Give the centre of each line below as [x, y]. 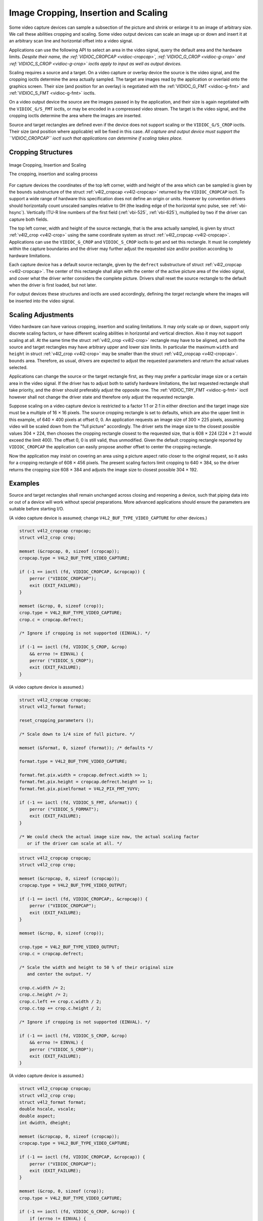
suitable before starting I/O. [37, 509]
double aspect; [37, 1116]
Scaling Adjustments [41, 315]
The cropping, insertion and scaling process [53, 174]
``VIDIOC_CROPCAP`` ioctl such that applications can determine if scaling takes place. [96, 138]
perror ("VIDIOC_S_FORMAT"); [64, 809]
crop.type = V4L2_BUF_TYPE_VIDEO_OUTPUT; [69, 947]
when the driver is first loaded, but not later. [53, 285]
